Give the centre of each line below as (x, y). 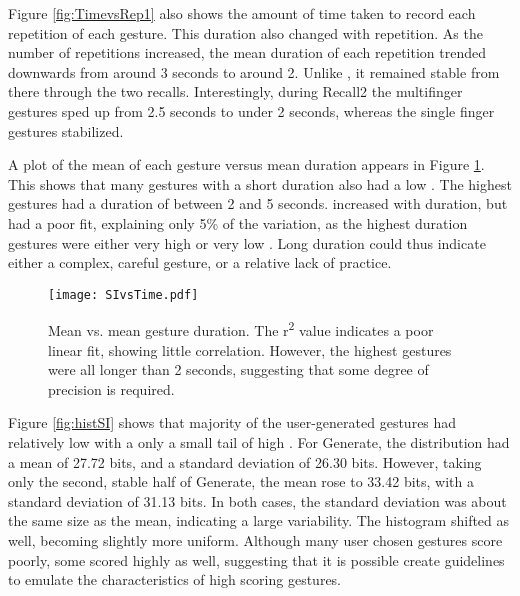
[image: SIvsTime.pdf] (123, 294)
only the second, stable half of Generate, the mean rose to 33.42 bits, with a (241, 481)
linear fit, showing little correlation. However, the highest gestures (250, 349)
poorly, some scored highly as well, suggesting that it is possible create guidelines (256, 559)
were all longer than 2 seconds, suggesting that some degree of (238, 369)
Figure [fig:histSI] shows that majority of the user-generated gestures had (232, 422)
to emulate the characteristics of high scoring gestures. (175, 579)
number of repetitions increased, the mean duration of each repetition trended (247, 52)
